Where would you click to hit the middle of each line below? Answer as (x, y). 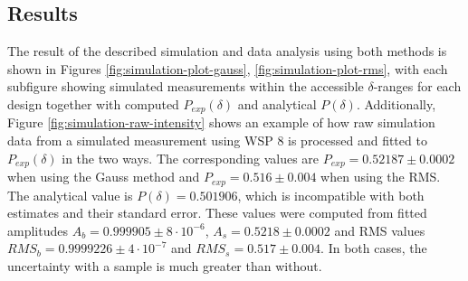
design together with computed (93, 103)
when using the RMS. (381, 177)
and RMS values (380, 230)
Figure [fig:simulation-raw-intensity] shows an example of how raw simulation (221, 122)
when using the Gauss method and (104, 177)
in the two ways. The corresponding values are (191, 158)
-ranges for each (417, 86)
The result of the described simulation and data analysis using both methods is (227, 51)
